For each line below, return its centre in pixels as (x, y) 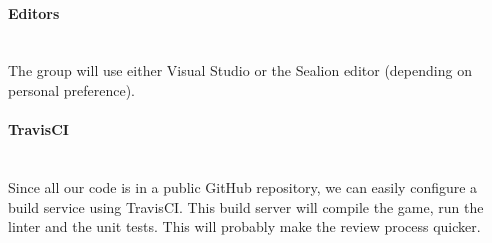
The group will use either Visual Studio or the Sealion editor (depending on (240, 70)
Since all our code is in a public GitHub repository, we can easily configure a (243, 186)
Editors (34, 12)
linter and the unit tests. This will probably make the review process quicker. (244, 226)
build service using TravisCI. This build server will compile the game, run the (246, 206)
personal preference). (71, 89)
